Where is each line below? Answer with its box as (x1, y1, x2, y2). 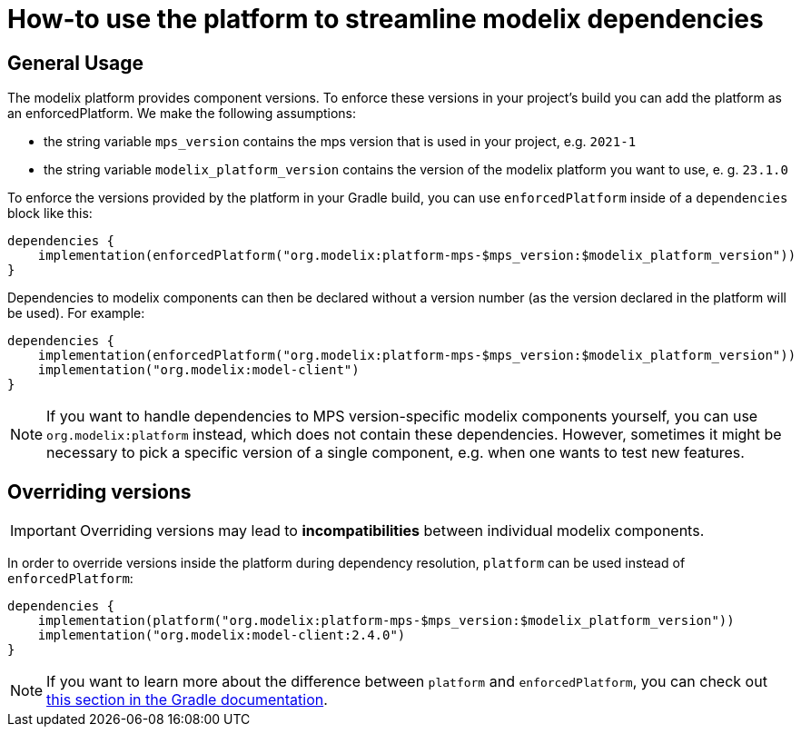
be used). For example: (7, 305, 145, 322)
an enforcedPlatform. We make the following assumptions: (7, 105, 357, 122)
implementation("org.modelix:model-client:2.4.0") (37, 628, 406, 643)
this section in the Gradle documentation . (46, 690, 328, 709)
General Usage (7, 51, 144, 74)
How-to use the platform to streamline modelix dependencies (7, 4, 764, 35)
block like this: (7, 205, 93, 222)
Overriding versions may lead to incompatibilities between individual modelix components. (79, 521, 705, 541)
